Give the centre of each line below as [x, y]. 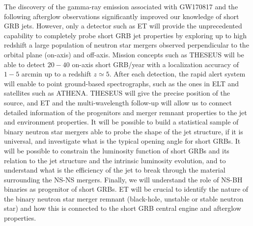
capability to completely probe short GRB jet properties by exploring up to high [125, 35]
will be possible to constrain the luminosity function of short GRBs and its [117, 150]
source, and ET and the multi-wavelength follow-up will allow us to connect [118, 102]
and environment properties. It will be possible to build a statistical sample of [121, 122]
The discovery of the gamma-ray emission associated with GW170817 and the [121, 6]
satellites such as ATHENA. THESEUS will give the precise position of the [117, 93]
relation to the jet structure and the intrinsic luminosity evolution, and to [115, 160]
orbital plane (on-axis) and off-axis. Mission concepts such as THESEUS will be [124, 54]
